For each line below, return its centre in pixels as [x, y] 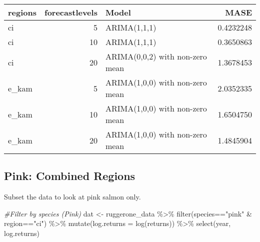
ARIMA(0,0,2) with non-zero [156, 56]
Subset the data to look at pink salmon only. [72, 197]
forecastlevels [71, 12]
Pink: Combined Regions [70, 176]
